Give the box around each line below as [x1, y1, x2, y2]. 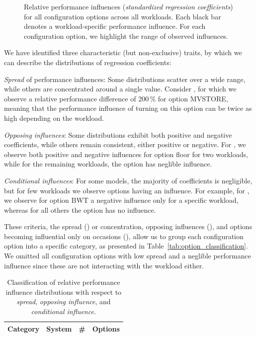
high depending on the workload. [4, 112, 104, 123]
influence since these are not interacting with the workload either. [4, 260, 204, 270]
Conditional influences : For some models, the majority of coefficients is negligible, [4, 175, 253, 185]
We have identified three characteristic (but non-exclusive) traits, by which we [4, 47, 242, 58]
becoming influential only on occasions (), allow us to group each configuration [4, 231, 244, 241]
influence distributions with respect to [5, 286, 122, 297]
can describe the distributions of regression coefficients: [4, 57, 171, 67]
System [46, 323, 72, 334]
